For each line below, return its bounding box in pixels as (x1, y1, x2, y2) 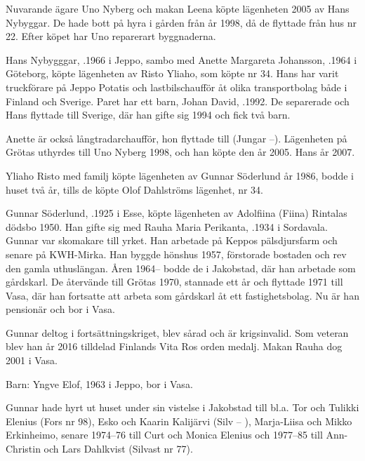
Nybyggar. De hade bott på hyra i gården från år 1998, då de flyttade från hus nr (6, 15, 357, 29)
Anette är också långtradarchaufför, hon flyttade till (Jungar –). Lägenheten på (6, 131, 347, 145)
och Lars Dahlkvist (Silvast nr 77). (44, 441, 193, 456)
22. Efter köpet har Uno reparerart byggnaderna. (6, 29, 216, 44)
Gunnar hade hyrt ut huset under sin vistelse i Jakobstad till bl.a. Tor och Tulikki (6, 400, 359, 415)
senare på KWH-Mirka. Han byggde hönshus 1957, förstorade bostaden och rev (6, 246, 347, 261)
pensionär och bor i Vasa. (6, 302, 115, 316)
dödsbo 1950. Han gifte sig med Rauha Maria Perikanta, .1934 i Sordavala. (6, 219, 328, 234)
